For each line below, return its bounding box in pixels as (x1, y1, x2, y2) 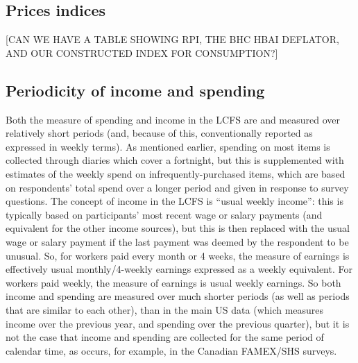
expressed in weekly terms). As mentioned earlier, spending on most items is (6, 139, 330, 153)
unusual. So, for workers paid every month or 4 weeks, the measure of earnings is (6, 248, 350, 262)
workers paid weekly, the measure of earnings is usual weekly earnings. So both (6, 275, 341, 289)
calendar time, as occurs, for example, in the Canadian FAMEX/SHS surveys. (6, 343, 337, 357)
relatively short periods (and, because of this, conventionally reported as (6, 126, 313, 140)
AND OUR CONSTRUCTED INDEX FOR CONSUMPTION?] (6, 45, 278, 60)
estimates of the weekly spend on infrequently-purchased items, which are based (6, 166, 346, 180)
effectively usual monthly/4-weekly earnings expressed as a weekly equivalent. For (6, 262, 352, 276)
